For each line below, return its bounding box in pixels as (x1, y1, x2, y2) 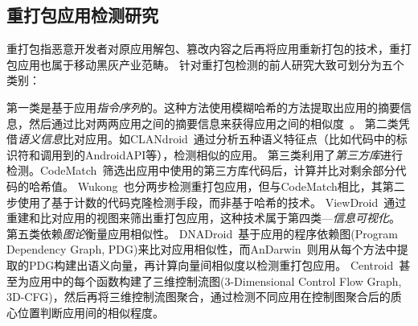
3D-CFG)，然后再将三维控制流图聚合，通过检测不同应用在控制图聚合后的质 (6, 288, 402, 305)
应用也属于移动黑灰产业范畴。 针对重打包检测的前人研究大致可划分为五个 (17, 56, 404, 72)
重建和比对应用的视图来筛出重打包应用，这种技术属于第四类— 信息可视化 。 (6, 209, 400, 226)
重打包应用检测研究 (6, 2, 158, 27)
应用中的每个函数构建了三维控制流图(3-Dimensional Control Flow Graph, (28, 272, 402, 289)
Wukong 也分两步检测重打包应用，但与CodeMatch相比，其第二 (77, 177, 405, 194)
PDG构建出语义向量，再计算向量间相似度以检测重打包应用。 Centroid (28, 256, 394, 273)
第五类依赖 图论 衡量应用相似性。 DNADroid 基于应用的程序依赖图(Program (6, 225, 398, 241)
